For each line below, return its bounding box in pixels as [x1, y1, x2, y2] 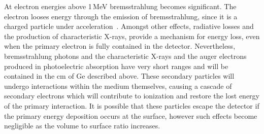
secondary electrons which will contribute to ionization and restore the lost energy [4, 90, 259, 101]
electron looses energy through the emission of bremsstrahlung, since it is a [4, 11, 238, 21]
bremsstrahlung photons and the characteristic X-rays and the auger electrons [4, 50, 247, 61]
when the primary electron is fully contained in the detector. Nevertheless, [4, 41, 236, 51]
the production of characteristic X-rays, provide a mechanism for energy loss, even [4, 30, 260, 41]
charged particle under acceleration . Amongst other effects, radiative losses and [4, 21, 254, 31]
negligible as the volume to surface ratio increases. [4, 120, 160, 131]
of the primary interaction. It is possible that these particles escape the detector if [4, 100, 259, 111]
